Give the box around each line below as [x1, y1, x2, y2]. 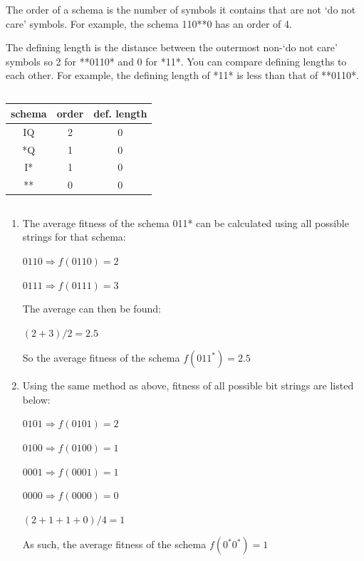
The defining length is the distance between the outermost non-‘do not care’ [6, 40, 338, 55]
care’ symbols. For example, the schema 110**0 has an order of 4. [6, 16, 292, 31]
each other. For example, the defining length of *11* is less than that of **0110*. [6, 68, 359, 83]
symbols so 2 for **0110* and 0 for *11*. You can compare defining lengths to [6, 53, 347, 68]
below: [22, 392, 51, 407]
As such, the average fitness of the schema [22, 537, 207, 552]
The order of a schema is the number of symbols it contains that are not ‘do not [6, 2, 356, 16]
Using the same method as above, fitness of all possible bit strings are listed [22, 378, 354, 393]
